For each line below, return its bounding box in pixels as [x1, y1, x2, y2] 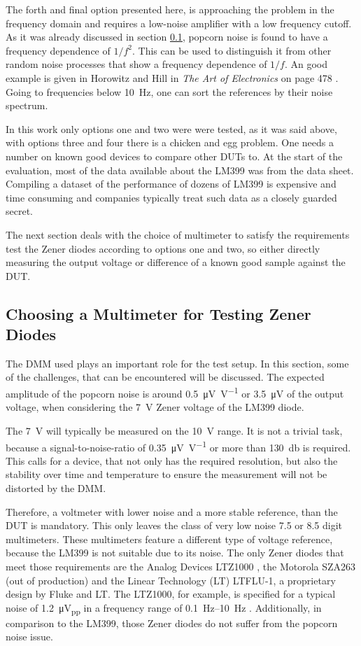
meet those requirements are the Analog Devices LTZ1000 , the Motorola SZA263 [6, 559, 356, 573]
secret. [6, 204, 33, 218]
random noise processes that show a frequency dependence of [6, 57, 267, 71]
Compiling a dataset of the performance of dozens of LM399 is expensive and [6, 176, 337, 191]
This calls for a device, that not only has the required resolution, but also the [6, 453, 338, 468]
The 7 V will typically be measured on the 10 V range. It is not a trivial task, [6, 423, 343, 437]
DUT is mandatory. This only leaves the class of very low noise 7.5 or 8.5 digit [6, 518, 343, 533]
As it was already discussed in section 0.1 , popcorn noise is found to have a [6, 29, 328, 44]
